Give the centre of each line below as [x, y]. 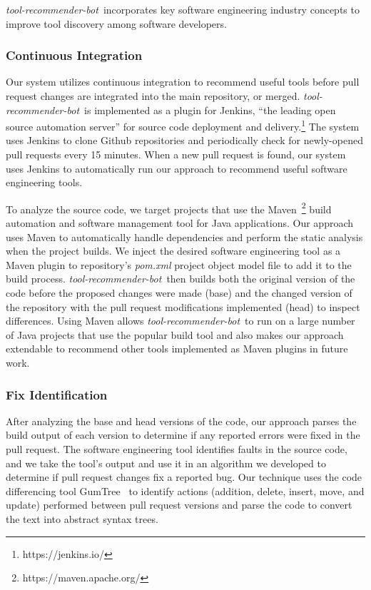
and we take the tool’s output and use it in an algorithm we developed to [166, 463]
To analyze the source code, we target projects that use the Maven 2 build [169, 208]
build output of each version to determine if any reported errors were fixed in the [183, 435]
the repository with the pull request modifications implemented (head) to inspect [183, 306]
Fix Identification [57, 394]
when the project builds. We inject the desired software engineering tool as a [173, 251]
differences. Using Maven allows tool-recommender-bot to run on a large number [181, 321]
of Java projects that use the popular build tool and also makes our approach [175, 334]
